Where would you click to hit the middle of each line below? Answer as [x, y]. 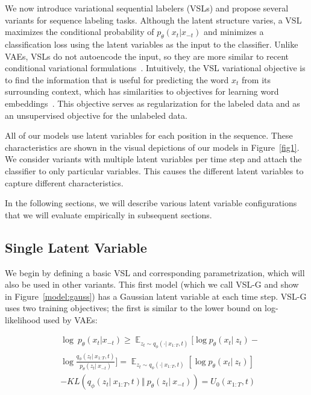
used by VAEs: [70, 319]
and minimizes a [234, 32]
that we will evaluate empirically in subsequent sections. [108, 214]
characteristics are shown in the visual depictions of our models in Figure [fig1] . [152, 147]
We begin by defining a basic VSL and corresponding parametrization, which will [155, 272]
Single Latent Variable [76, 247]
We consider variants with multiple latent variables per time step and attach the [153, 159]
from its [256, 79]
